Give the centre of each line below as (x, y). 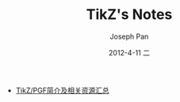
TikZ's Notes (129, 15)
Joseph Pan (129, 36)
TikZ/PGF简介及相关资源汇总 (62, 90)
